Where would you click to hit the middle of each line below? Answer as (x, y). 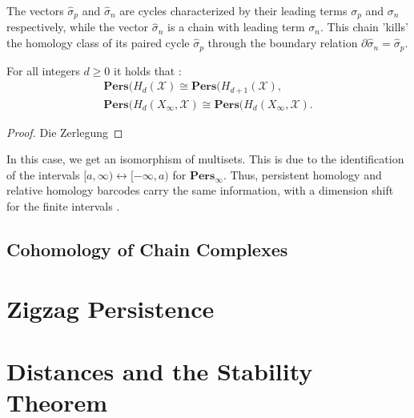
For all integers (43, 70)
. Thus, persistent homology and (302, 174)
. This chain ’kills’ (364, 27)
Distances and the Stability (160, 370)
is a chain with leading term (236, 27)
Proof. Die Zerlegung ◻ (65, 132)
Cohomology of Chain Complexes (147, 249)
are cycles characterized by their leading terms (233, 10)
